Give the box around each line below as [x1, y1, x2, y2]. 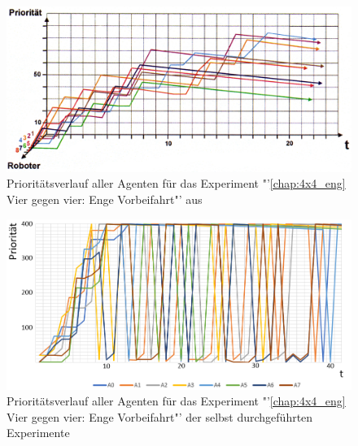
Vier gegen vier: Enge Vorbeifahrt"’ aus [7, 190, 203, 207]
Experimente [7, 424, 70, 441]
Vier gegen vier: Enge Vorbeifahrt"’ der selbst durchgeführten [7, 408, 313, 425]
